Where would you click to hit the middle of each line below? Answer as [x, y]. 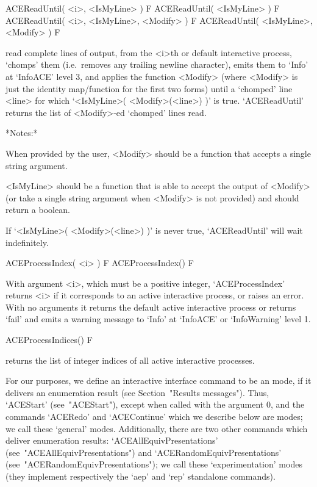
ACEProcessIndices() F [49, 340]
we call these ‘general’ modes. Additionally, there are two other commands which [157, 428]
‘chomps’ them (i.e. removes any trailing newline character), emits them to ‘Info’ [157, 64]
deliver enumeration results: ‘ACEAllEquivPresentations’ [112, 440]
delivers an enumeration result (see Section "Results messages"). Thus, [137, 392]
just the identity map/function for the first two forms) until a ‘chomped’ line [149, 88]
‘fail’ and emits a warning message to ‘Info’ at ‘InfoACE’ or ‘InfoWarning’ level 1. [158, 319]
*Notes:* [22, 133]
